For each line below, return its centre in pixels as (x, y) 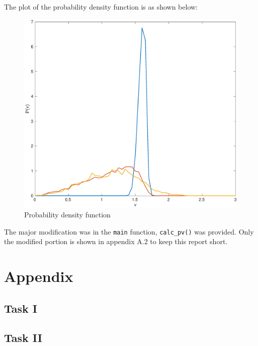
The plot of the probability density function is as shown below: (101, 7)
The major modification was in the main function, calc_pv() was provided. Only (129, 231)
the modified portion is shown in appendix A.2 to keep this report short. (116, 241)
